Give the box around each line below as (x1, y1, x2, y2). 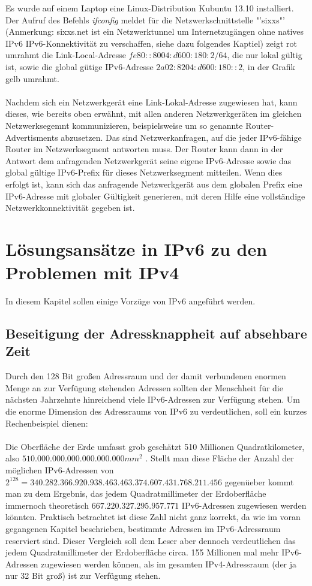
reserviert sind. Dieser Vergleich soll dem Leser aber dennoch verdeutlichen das (5, 534, 296, 546)
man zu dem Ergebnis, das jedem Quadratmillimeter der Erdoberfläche (5, 487, 266, 500)
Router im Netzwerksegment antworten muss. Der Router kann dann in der (5, 143, 283, 155)
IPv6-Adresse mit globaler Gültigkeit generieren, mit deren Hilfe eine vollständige (5, 189, 305, 202)
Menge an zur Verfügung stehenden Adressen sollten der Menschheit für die (5, 381, 283, 394)
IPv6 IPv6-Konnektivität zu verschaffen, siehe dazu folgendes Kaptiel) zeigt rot (5, 37, 298, 49)
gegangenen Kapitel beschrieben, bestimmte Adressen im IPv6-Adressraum (5, 522, 281, 534)
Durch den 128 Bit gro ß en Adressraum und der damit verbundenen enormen (5, 370, 286, 382)
